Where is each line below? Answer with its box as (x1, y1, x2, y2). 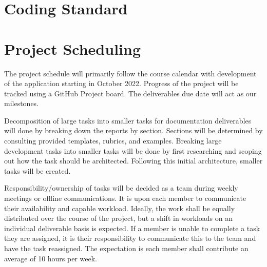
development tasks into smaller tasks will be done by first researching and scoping (4, 145, 262, 156)
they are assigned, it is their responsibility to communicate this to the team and (4, 233, 256, 243)
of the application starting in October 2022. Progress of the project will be (4, 78, 239, 89)
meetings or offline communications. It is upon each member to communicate (4, 193, 246, 203)
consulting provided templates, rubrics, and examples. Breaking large (4, 135, 222, 146)
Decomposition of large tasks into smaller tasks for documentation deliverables (4, 115, 252, 126)
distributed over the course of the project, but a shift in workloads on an (4, 213, 233, 223)
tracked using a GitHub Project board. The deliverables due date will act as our (4, 88, 257, 98)
